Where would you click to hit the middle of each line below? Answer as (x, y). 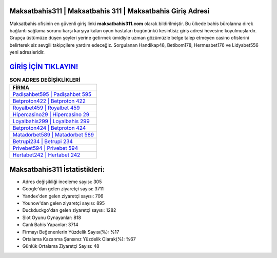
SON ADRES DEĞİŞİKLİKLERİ (45, 80)
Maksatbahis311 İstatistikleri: (57, 169)
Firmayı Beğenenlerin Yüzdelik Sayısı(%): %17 (71, 232)
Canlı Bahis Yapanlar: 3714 (51, 225)
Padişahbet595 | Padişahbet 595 (52, 94)
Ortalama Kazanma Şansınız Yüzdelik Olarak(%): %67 (79, 239)
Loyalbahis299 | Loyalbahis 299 (51, 122)
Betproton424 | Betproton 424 (49, 128)
